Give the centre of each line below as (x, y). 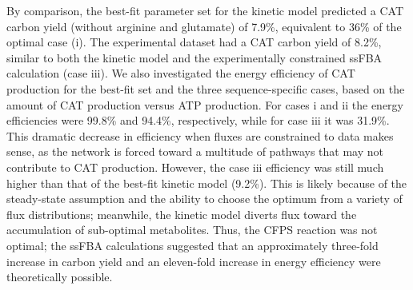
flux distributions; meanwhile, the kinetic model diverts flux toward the (182, 214)
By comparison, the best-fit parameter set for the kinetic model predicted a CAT (205, 10)
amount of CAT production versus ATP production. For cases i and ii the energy (205, 104)
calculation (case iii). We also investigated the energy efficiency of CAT (181, 73)
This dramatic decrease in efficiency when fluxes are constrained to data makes (200, 135)
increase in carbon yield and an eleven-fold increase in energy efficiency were (194, 261)
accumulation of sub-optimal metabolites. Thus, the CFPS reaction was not (192, 230)
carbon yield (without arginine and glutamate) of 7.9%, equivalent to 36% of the (204, 26)
